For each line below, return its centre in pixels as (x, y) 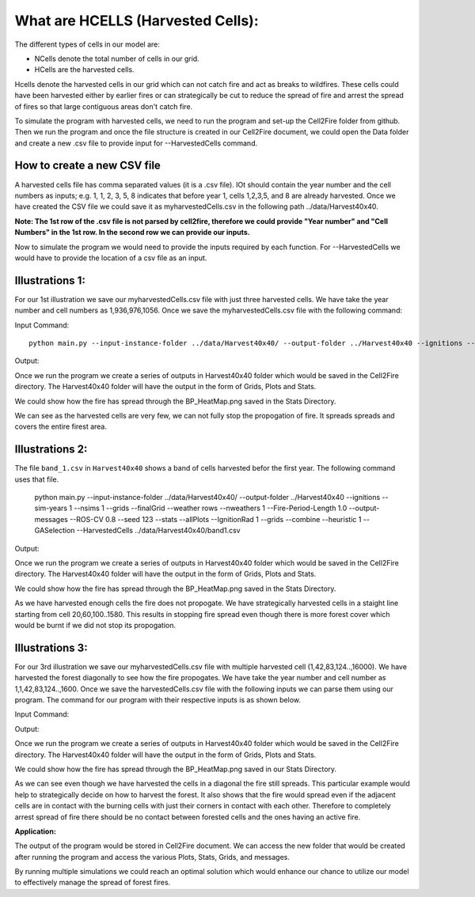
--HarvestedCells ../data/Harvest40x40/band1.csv (158, 531)
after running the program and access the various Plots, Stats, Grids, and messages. (152, 857)
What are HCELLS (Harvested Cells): (137, 21)
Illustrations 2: (51, 450)
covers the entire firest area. (61, 426)
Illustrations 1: (50, 280)
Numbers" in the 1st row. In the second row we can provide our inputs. (132, 233)
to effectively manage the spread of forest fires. (93, 883)
